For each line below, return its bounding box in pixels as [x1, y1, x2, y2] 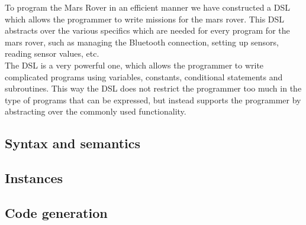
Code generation [5, 203, 108, 221]
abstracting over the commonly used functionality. [5, 105, 186, 118]
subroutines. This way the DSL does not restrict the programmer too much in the [5, 82, 302, 94]
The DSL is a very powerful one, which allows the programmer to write [5, 58, 264, 71]
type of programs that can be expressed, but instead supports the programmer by [5, 93, 301, 106]
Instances [5, 169, 63, 187]
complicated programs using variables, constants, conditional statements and [5, 70, 283, 83]
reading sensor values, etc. [5, 47, 99, 60]
